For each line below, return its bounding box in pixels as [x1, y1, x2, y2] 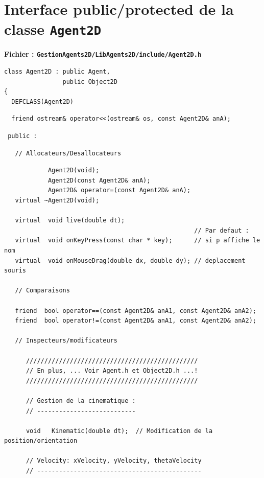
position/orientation [4, 437, 78, 445]
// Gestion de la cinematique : [26, 397, 136, 404]
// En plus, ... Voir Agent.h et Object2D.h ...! [26, 367, 198, 375]
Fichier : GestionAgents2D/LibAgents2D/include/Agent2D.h [4, 49, 202, 59]
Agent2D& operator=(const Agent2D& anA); [47, 187, 191, 194]
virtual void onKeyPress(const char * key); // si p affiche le [15, 237, 260, 244]
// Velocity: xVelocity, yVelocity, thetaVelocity [26, 457, 202, 465]
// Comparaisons [15, 287, 70, 294]
